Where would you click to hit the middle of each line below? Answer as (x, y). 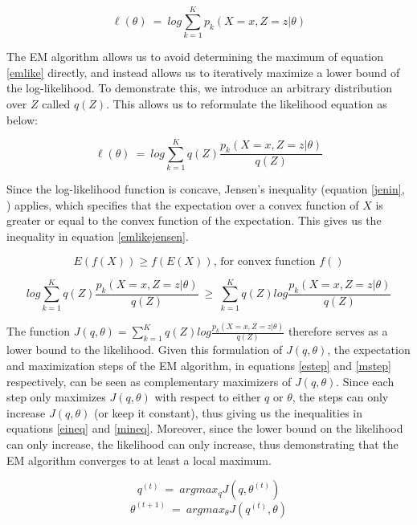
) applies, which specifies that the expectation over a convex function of (183, 204)
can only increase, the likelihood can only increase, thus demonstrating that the (202, 444)
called (56, 103)
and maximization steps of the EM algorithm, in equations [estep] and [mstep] (199, 365)
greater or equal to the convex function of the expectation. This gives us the (194, 220)
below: (22, 119)
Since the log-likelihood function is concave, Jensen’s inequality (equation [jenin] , (206, 189)
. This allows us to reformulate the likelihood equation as (247, 103)
